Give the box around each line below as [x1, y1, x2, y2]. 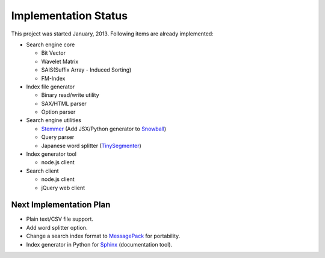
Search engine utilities [26, 117, 81, 124]
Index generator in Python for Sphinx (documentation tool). [26, 241, 173, 248]
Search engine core [26, 41, 75, 48]
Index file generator [26, 83, 75, 90]
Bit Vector [41, 49, 66, 57]
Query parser [41, 134, 75, 141]
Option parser [41, 108, 76, 115]
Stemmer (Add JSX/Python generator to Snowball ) [41, 125, 167, 132]
